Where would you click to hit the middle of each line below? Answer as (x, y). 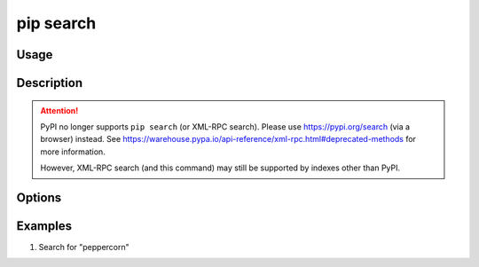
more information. (73, 152)
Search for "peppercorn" (84, 247)
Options (39, 197)
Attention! (59, 110)
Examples (44, 226)
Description (50, 83)
